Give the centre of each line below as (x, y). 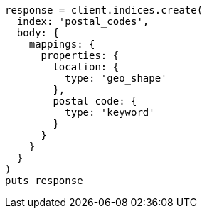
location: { (86, 67)
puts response (44, 181)
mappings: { (62, 44)
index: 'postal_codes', (83, 21)
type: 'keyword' (110, 112)
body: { (38, 33)
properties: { (80, 55)
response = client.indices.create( (104, 10)
